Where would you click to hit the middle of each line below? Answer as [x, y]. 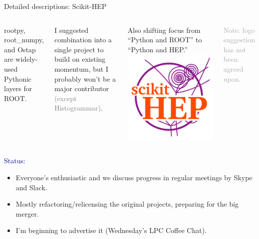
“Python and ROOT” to [165, 40]
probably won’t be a [85, 78]
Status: [15, 161]
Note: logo [239, 30]
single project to [79, 49]
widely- [27, 59]
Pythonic [18, 78]
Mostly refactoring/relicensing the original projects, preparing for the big [127, 204]
